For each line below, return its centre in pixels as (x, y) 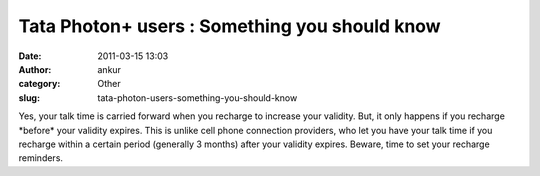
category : (39, 84)
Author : (35, 69)
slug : (29, 97)
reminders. (41, 158)
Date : (30, 56)
